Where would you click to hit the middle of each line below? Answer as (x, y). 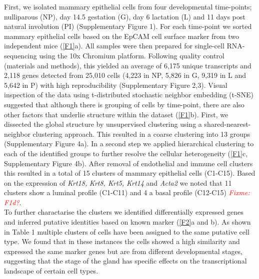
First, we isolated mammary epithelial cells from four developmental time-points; (128, 6)
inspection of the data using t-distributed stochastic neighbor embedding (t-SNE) (129, 95)
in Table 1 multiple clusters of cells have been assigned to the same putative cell (127, 231)
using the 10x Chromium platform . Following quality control (132, 55)
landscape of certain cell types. (51, 271)
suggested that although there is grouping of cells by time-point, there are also (124, 104)
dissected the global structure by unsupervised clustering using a (103, 124)
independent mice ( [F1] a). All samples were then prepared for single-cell (114, 46)
